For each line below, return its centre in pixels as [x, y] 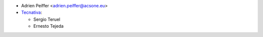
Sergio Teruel [47, 19]
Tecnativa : [32, 13]
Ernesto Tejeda [48, 26]
